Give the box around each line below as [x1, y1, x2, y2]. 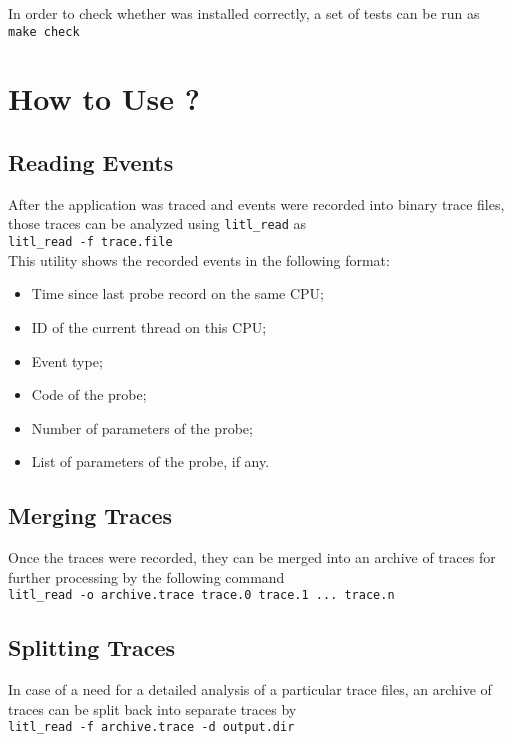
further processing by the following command [8, 566, 285, 587]
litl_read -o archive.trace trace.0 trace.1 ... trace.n [8, 588, 395, 603]
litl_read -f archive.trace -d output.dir [8, 720, 295, 735]
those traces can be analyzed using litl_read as [8, 213, 307, 234]
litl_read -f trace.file [8, 235, 173, 250]
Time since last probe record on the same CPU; [31, 283, 324, 304]
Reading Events [8, 147, 174, 178]
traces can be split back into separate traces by [8, 698, 297, 719]
